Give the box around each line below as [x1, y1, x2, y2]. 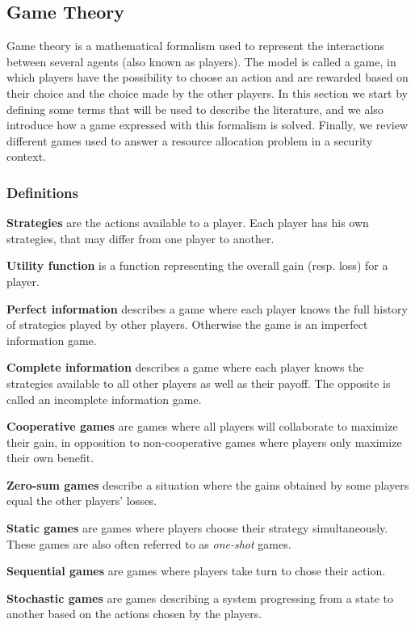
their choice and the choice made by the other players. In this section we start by [6, 84, 409, 101]
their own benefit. [6, 449, 94, 466]
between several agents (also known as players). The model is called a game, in [6, 53, 396, 69]
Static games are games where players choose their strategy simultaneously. [6, 520, 388, 537]
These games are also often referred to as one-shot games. [6, 535, 291, 552]
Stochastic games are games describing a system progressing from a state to [6, 589, 394, 606]
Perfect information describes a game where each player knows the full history [6, 300, 408, 317]
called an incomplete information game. [6, 390, 202, 407]
